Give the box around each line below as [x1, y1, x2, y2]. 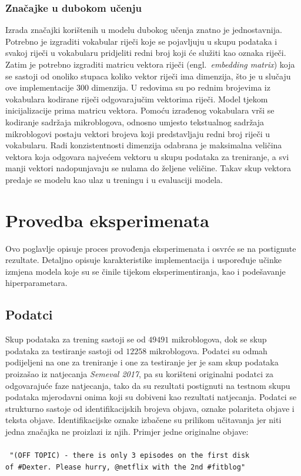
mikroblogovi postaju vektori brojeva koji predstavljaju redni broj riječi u [5, 127, 270, 139]
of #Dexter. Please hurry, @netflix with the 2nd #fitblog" [5, 462, 246, 471]
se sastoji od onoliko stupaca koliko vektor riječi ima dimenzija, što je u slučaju [5, 69, 291, 82]
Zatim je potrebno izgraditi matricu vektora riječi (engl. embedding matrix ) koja [5, 58, 295, 70]
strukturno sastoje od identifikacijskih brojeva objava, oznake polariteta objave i [5, 402, 295, 414]
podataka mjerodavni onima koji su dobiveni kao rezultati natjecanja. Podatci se [5, 391, 297, 403]
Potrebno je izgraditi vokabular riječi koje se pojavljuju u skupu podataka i [5, 35, 277, 47]
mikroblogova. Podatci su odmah [149, 344, 267, 357]
